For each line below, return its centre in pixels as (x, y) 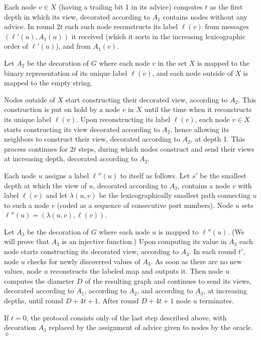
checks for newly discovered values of (84, 261)
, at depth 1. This (218, 139)
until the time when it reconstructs (198, 109)
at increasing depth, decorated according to (71, 158)
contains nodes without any (205, 16)
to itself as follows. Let (155, 175)
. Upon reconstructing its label (123, 119)
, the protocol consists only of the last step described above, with (126, 317)
